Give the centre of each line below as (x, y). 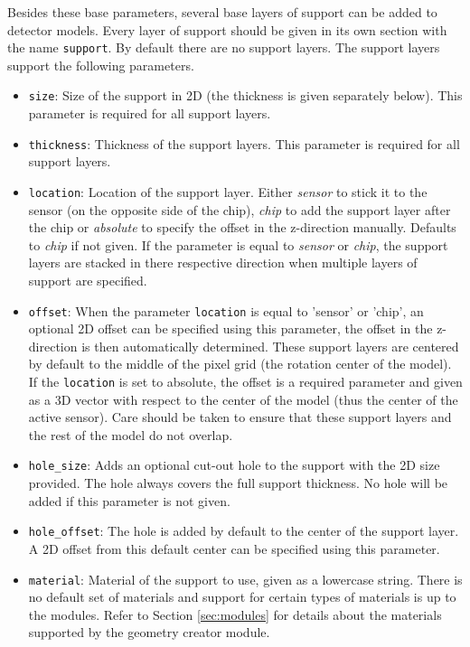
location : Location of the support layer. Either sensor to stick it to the (228, 191)
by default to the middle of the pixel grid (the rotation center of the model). (240, 364)
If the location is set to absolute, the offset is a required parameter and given (245, 381)
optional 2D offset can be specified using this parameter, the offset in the (230, 328)
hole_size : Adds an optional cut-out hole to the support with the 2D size (234, 465)
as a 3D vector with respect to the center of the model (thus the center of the (243, 399)
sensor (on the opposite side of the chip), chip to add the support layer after (240, 209)
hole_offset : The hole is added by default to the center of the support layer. (244, 531)
